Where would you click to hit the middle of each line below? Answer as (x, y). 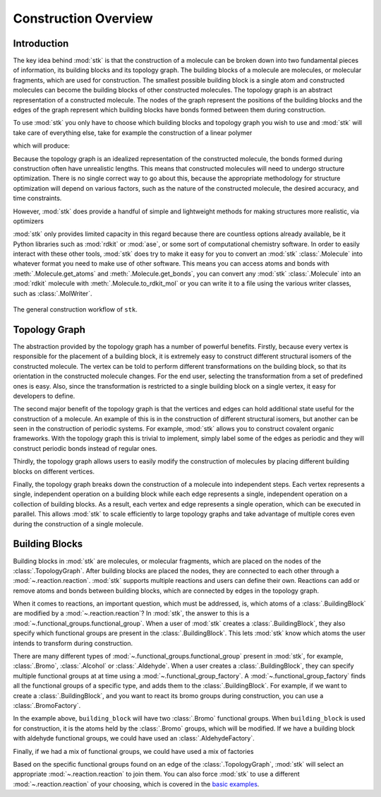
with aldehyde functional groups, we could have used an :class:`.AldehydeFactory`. (134, 738)
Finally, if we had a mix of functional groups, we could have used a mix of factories (133, 751)
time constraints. (37, 199)
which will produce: (41, 146)
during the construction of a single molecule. (78, 524)
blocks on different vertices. (54, 471)
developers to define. (44, 396)
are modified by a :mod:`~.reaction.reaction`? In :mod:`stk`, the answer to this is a (131, 613)
